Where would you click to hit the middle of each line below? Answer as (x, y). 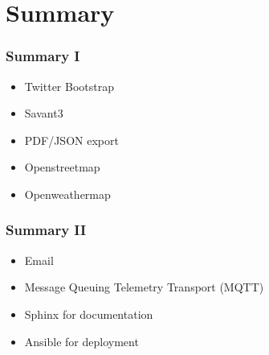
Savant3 (44, 113)
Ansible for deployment (82, 341)
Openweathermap (67, 194)
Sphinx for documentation (89, 314)
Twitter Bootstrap (69, 86)
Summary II (46, 230)
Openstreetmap (62, 167)
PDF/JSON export (71, 140)
